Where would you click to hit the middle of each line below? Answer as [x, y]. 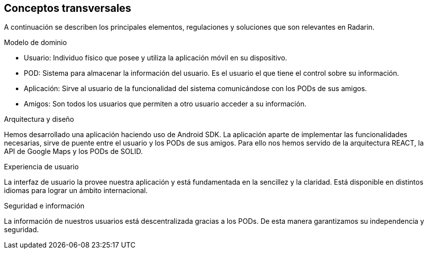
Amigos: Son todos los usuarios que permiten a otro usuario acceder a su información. [165, 104]
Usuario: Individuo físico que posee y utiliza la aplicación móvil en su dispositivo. [156, 58]
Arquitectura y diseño [39, 119]
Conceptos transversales [68, 8]
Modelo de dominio [35, 43]
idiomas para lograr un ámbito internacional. [76, 191]
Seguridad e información [44, 206]
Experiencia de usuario [41, 167]
